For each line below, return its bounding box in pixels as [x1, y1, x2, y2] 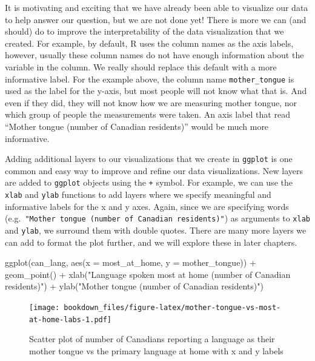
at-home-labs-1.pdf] [29, 315, 112, 324]
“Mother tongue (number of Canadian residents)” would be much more [5, 120, 269, 132]
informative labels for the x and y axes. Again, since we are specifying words [5, 200, 289, 212]
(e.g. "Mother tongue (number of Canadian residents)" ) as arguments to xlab [5, 212, 310, 224]
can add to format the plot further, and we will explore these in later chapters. [5, 235, 297, 248]
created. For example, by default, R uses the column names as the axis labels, [5, 36, 294, 49]
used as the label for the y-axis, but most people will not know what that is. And [5, 84, 307, 97]
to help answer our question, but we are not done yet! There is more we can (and [5, 13, 307, 25]
